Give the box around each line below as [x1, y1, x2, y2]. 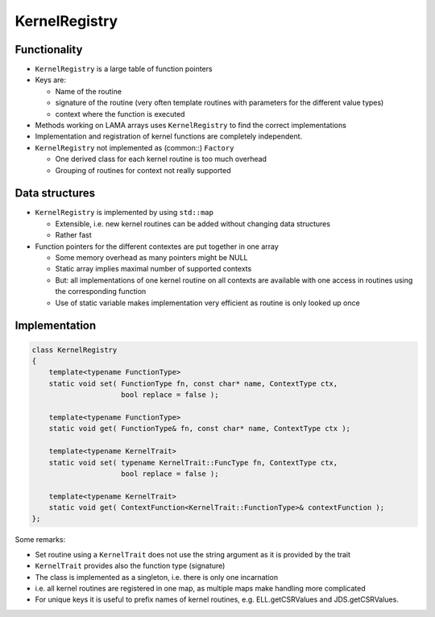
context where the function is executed [55, 109, 185, 118]
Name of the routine [55, 86, 122, 96]
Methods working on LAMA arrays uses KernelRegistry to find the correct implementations [35, 121, 346, 130]
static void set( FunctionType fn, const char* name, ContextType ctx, [48, 379, 338, 388]
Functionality [14, 43, 83, 56]
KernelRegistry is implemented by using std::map [35, 208, 213, 217]
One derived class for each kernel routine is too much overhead [55, 154, 267, 164]
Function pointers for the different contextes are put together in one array [35, 242, 280, 251]
